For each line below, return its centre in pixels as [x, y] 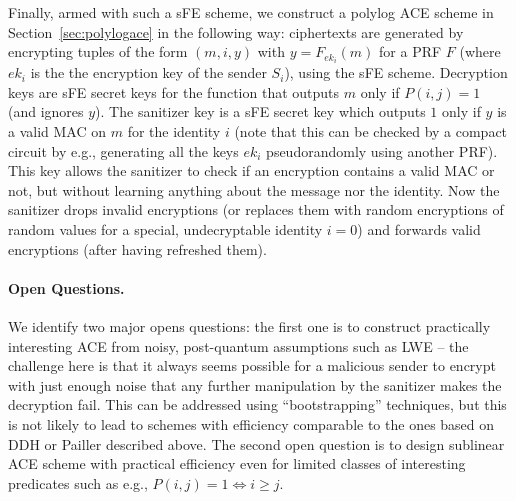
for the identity [174, 131]
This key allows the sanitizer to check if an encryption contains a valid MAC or [251, 170]
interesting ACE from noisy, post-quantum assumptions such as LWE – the [238, 345]
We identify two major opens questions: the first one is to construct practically [249, 326]
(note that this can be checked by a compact [371, 131]
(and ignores [46, 111]
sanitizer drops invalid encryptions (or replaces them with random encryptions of [256, 209]
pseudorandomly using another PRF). [382, 150]
